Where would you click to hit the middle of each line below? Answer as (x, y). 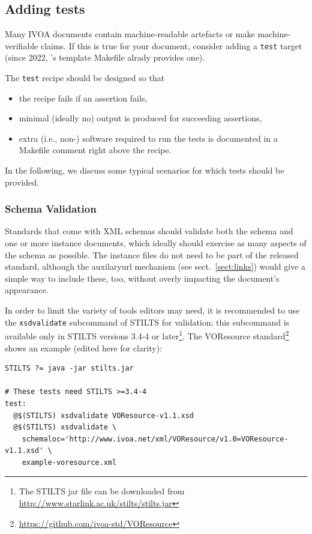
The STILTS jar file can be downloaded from (102, 491)
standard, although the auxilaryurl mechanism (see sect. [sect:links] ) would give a (155, 266)
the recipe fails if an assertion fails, (83, 98)
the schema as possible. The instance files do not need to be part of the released (152, 254)
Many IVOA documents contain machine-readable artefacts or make (130, 34)
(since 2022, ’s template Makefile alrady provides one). (105, 57)
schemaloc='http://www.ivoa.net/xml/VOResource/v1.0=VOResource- (155, 439)
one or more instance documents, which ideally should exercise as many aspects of (156, 243)
